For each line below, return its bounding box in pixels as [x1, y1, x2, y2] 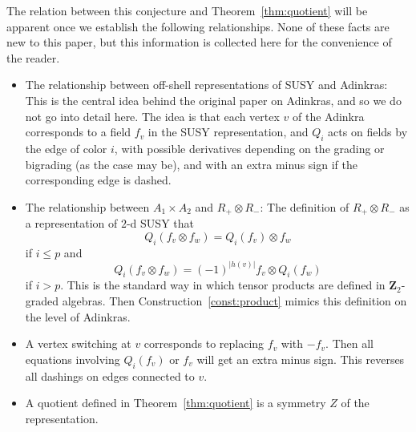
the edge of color [25, 139, 107, 156]
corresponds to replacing [143, 335, 265, 352]
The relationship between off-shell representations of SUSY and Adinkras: [25, 76, 388, 93]
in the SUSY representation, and [147, 123, 309, 140]
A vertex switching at [25, 335, 131, 352]
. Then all [325, 335, 374, 352]
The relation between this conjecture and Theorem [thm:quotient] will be [6, 2, 368, 18]
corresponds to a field [25, 123, 131, 140]
